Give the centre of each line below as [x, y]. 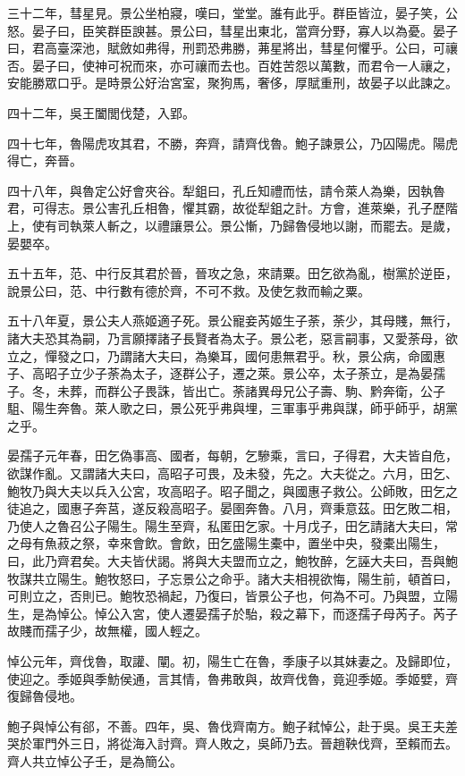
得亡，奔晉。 [45, 160]
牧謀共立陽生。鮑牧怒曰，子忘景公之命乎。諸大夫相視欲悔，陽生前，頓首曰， [232, 578]
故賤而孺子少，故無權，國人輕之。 [107, 631]
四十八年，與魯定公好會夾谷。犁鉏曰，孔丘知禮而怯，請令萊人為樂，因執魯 [226, 190]
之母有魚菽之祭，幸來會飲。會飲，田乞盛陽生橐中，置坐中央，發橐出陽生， [226, 543]
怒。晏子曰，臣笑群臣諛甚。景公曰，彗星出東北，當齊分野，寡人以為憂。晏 [226, 30]
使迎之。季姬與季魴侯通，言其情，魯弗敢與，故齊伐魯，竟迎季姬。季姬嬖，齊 [232, 678]
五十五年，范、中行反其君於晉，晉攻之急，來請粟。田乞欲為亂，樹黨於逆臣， [232, 273]
